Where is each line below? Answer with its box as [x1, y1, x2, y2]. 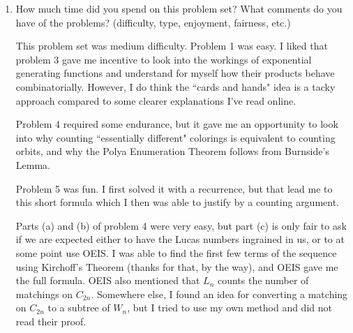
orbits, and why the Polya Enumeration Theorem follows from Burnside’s [15, 144, 329, 158]
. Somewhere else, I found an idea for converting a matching [91, 286, 348, 301]
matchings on [15, 286, 73, 301]
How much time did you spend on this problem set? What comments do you [15, 1, 343, 15]
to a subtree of [47, 300, 110, 315]
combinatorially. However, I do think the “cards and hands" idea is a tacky [15, 79, 336, 94]
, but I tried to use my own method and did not [127, 300, 332, 315]
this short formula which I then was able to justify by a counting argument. [15, 195, 340, 209]
